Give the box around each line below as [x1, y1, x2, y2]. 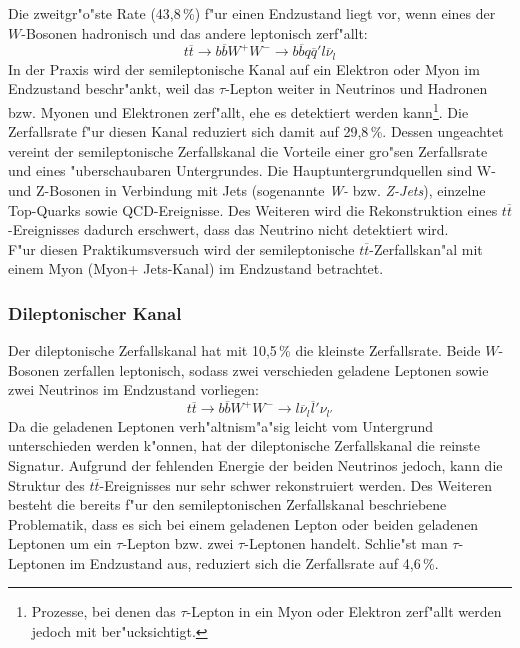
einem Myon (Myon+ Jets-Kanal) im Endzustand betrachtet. [8, 258, 384, 279]
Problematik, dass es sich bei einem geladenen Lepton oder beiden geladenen [8, 513, 479, 534]
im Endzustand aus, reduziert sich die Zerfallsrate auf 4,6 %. [69, 552, 439, 573]
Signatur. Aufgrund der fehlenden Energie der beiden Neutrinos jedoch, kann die [8, 454, 503, 475]
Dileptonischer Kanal [8, 300, 182, 325]
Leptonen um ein [8, 533, 112, 554]
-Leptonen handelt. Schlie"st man [244, 533, 448, 554]
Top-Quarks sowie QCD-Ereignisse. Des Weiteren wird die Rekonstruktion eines [8, 199, 498, 220]
